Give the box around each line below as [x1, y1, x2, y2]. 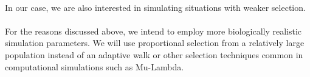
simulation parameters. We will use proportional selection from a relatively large [5, 36, 305, 49]
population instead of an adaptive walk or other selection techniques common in [5, 48, 303, 61]
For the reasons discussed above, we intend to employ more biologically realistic [5, 24, 302, 37]
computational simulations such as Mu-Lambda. [5, 60, 184, 73]
